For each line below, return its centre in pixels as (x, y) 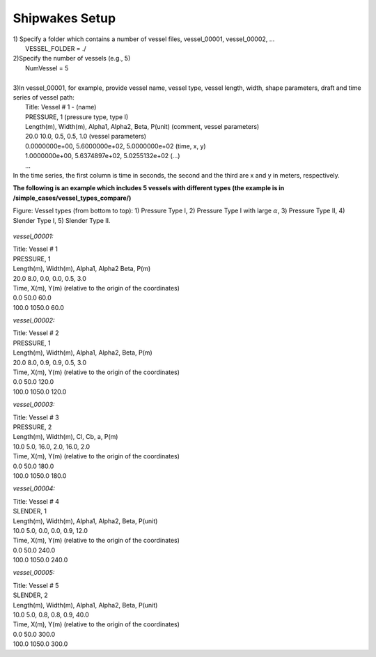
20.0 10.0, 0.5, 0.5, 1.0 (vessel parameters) (86, 137)
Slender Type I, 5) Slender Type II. (62, 220)
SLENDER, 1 (30, 511)
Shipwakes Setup (64, 18)
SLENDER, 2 (30, 595)
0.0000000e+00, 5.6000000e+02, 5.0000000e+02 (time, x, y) (116, 146)
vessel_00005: (34, 573)
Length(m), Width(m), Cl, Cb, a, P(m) (65, 437)
